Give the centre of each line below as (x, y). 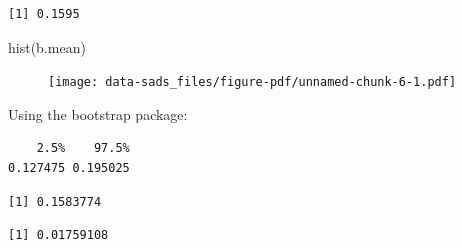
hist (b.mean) (47, 46)
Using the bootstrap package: (98, 113)
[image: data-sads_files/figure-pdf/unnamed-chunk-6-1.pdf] (252, 82)
